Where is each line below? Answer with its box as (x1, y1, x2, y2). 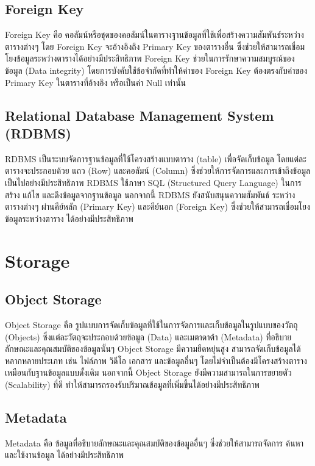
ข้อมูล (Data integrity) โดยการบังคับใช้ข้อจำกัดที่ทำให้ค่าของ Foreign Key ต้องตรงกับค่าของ (5, 63, 308, 76)
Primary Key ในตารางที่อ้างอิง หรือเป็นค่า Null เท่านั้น (5, 76, 186, 88)
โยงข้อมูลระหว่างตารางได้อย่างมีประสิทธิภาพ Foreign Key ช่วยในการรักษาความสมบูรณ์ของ (5, 52, 295, 65)
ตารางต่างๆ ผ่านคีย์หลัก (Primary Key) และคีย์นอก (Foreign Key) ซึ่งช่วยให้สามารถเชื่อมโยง (5, 200, 310, 213)
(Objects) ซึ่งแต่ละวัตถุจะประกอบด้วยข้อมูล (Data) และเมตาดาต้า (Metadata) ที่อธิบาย (5, 330, 292, 343)
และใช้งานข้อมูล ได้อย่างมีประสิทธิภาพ (5, 448, 124, 461)
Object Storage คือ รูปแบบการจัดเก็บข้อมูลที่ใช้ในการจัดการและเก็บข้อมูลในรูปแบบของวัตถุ (5, 318, 298, 331)
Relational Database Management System (5, 106, 274, 124)
